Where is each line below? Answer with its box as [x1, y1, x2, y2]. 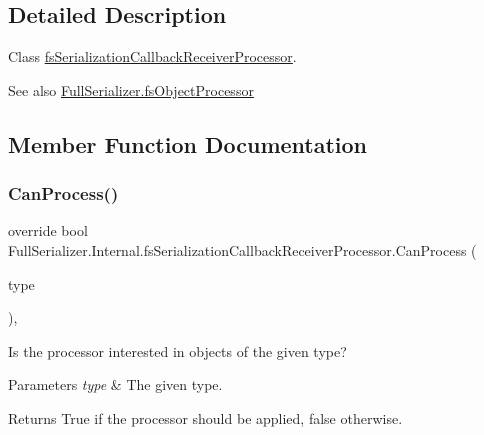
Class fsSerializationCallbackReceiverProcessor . [8, 46, 297, 67]
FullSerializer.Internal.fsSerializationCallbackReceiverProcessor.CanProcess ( [8, 239, 477, 260]
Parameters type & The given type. [8, 374, 223, 395]
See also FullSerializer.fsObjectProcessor [8, 79, 254, 100]
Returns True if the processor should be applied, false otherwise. [8, 407, 403, 428]
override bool [8, 220, 88, 241]
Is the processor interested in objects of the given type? [8, 340, 347, 361]
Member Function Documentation [8, 128, 368, 159]
